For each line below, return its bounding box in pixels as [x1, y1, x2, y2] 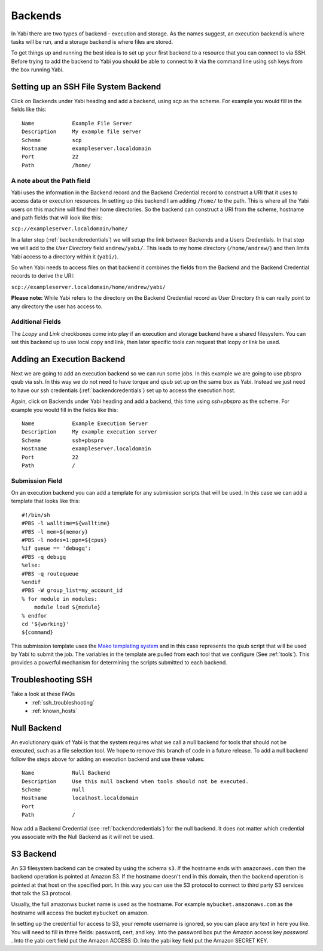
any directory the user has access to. [11, 303, 103, 310]
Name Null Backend [22, 769, 111, 777]
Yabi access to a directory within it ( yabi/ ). [11, 252, 119, 260]
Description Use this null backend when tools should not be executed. [22, 778, 249, 785]
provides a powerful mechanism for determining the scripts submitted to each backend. [11, 659, 227, 666]
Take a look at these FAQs [11, 690, 75, 698]
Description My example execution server [22, 429, 158, 435]
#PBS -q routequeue [22, 570, 79, 577]
